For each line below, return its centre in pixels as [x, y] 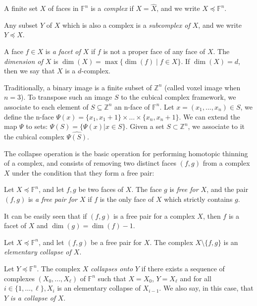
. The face [147, 189]
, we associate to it [216, 126]
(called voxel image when [202, 87]
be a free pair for [116, 242]
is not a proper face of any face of [154, 51]
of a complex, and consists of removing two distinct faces [90, 163]
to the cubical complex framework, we [179, 97]
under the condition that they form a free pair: [83, 172]
